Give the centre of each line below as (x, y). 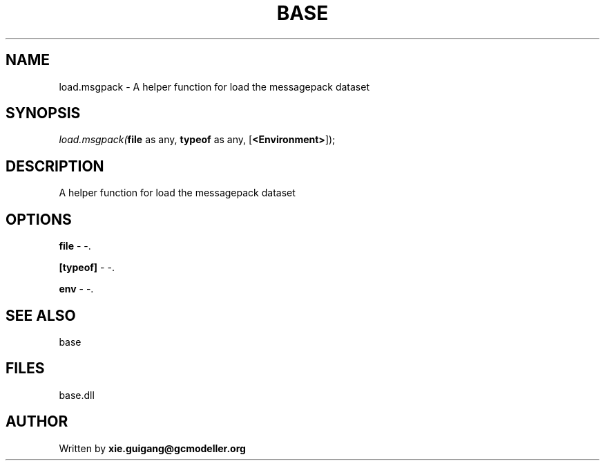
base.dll (77, 395)
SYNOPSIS (43, 113)
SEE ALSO (41, 315)
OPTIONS (39, 219)
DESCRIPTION (55, 166)
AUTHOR (37, 422)
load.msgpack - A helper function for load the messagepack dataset (214, 86)
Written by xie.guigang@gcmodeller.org (152, 448)
